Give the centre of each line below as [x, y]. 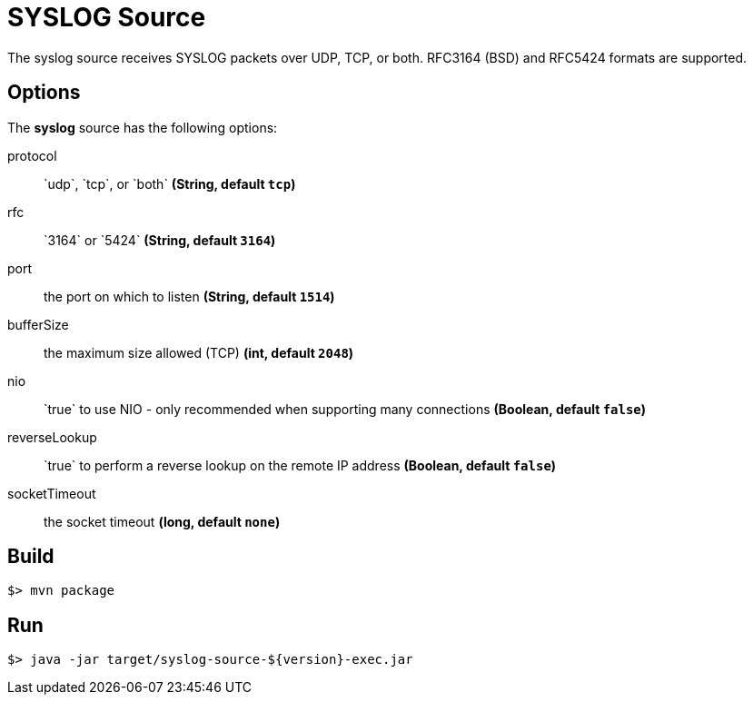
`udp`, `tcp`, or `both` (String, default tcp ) [170, 183]
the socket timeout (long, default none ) [162, 521]
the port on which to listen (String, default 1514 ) [189, 296]
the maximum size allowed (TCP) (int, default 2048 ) [199, 352]
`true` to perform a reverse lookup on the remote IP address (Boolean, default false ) [300, 465]
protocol [32, 155]
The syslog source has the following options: [143, 127]
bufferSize [38, 324]
